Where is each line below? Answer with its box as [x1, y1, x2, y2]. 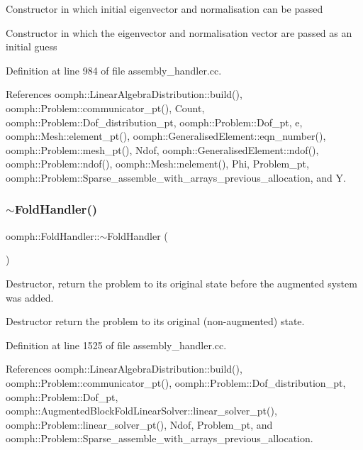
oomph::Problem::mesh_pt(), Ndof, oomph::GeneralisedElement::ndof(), [6, 142, 319, 157]
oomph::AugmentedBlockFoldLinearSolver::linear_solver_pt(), [6, 403, 277, 418]
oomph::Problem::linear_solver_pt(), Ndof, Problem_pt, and [6, 417, 273, 432]
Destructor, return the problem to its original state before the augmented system [6, 275, 357, 290]
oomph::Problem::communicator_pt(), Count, [6, 100, 205, 115]
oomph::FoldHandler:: [6, 228, 100, 243]
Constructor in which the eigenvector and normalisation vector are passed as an [6, 25, 352, 40]
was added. [6, 290, 54, 304]
